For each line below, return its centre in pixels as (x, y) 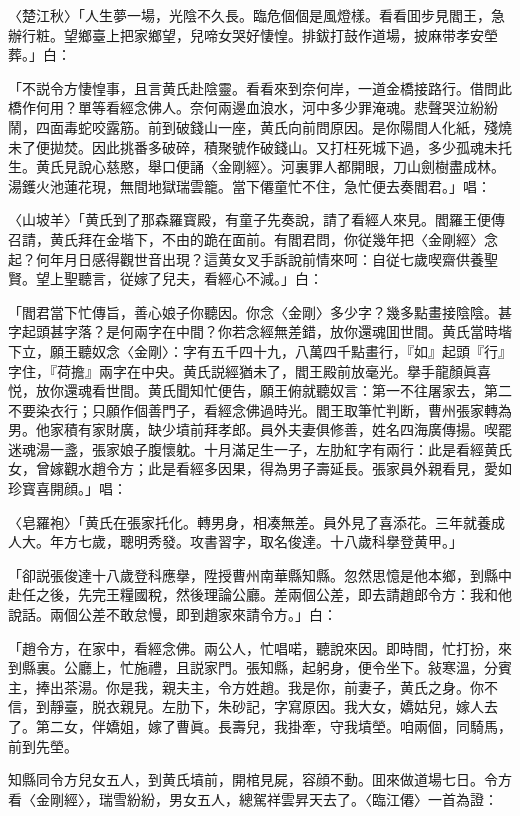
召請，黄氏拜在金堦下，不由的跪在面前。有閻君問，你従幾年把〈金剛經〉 (246, 238)
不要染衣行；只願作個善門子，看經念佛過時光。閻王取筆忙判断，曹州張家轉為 (260, 409)
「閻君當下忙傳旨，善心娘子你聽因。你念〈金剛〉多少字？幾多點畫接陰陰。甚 (260, 311)
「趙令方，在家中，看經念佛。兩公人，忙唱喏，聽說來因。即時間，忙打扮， (253, 647)
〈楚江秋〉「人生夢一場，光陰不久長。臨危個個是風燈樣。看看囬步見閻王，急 (256, 15)
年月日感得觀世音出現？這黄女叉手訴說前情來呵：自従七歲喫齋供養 (266, 258)
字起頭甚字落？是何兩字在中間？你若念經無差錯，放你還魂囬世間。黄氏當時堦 (260, 331)
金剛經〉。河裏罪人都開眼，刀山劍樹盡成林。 (361, 166)
